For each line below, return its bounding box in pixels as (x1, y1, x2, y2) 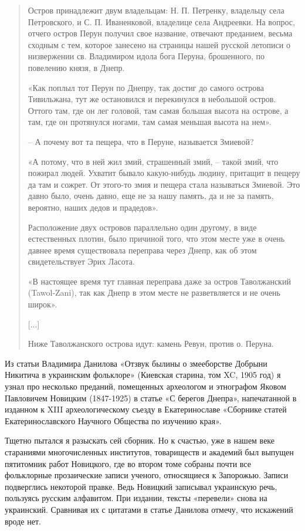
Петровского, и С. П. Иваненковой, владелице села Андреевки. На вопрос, (28, 15, 295, 28)
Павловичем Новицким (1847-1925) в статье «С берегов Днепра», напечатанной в (5, 391, 297, 404)
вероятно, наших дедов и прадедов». (28, 201, 158, 213)
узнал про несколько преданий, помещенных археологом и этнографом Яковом (5, 380, 286, 393)
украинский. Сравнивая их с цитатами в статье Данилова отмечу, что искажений (5, 503, 293, 515)
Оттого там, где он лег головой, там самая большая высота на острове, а (28, 104, 289, 116)
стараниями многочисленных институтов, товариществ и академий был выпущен (5, 446, 294, 458)
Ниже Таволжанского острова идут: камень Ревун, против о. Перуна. (28, 337, 274, 350)
